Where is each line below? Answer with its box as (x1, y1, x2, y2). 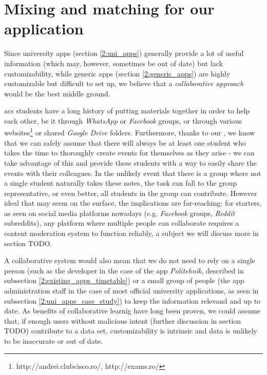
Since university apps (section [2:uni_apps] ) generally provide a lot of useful (4, 48, 244, 58)
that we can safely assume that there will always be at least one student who (4, 137, 246, 148)
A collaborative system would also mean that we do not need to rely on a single (4, 255, 255, 266)
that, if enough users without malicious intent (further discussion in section (4, 315, 241, 326)
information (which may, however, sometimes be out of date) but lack (4, 57, 223, 68)
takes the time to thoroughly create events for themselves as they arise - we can (4, 147, 255, 158)
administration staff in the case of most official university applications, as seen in (4, 285, 259, 296)
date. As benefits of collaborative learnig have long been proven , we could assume (4, 305, 260, 316)
